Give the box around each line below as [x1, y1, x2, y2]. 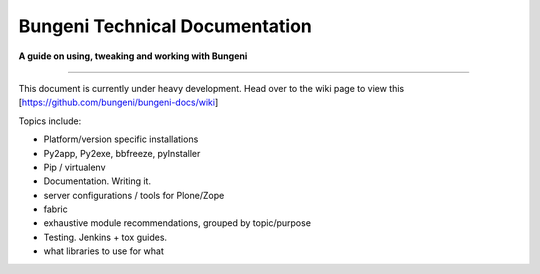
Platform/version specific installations [43, 133, 199, 145]
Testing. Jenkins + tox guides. [43, 231, 168, 243]
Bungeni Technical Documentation [18, 15, 312, 37]
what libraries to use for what [43, 245, 164, 257]
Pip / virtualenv [43, 161, 106, 173]
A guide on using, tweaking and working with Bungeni [18, 50, 248, 62]
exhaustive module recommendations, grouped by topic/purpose [43, 217, 312, 229]
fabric [43, 203, 69, 215]
